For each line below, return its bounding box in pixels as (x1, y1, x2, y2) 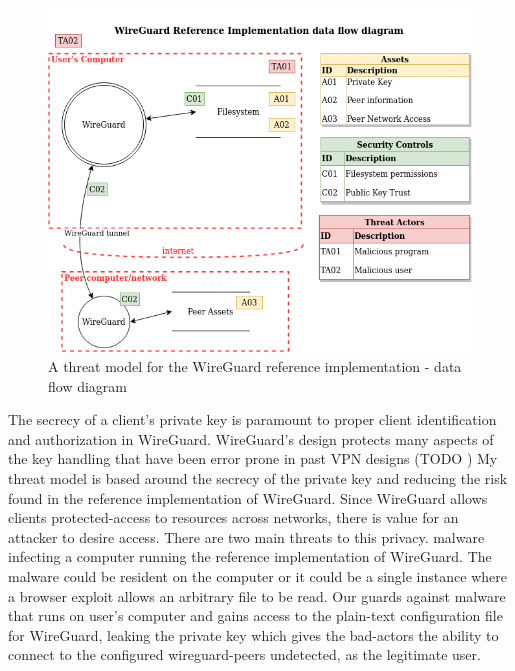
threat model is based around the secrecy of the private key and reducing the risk (8, 467, 508, 488)
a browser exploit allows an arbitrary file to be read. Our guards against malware (8, 585, 506, 606)
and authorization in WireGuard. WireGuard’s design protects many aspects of (8, 428, 494, 449)
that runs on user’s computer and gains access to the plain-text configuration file (8, 605, 503, 626)
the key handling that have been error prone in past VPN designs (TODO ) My (8, 448, 498, 469)
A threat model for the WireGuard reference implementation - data (48, 355, 462, 376)
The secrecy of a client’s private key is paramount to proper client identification (8, 409, 497, 430)
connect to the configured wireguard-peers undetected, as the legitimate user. (8, 644, 481, 665)
